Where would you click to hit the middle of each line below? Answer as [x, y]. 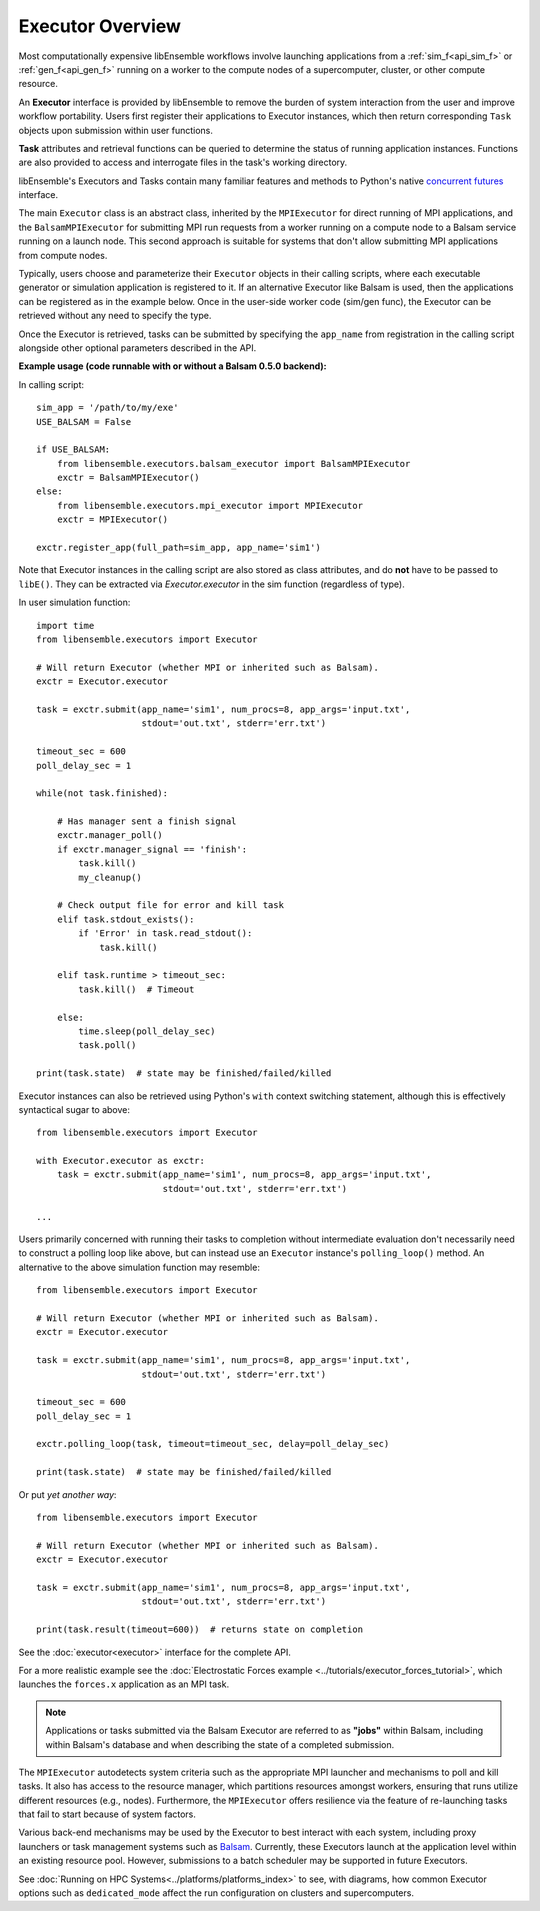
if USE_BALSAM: [73, 449]
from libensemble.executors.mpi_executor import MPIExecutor [210, 505]
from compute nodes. [63, 255]
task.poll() [107, 1045]
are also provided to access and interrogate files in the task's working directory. [183, 162]
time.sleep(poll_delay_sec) [147, 1031]
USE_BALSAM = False [84, 421]
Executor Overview [100, 26]
